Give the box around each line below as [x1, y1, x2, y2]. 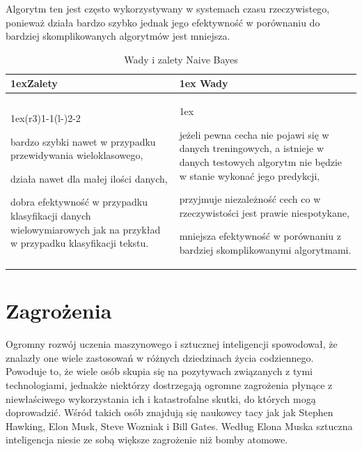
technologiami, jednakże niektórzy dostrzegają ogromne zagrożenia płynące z [6, 377, 333, 392]
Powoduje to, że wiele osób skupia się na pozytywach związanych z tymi [6, 364, 313, 379]
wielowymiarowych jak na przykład [10, 222, 161, 236]
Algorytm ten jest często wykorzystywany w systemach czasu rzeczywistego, [6, 1, 330, 15]
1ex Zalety [10, 76, 58, 91]
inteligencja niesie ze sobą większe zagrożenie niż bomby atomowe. [6, 432, 288, 447]
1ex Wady [179, 76, 228, 91]
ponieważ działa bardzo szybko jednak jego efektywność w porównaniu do [6, 15, 320, 29]
